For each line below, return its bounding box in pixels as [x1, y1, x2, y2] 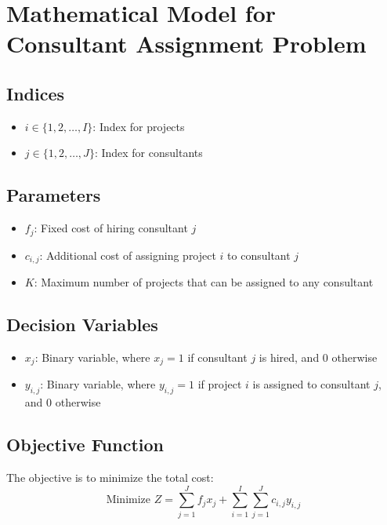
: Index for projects [92, 118, 185, 134]
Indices [6, 81, 65, 105]
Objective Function [6, 432, 165, 457]
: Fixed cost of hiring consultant [34, 220, 188, 236]
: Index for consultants [94, 144, 203, 161]
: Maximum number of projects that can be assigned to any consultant [34, 274, 374, 290]
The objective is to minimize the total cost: [6, 468, 214, 485]
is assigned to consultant [252, 376, 371, 392]
